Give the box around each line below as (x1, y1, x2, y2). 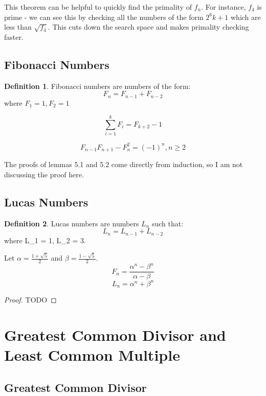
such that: (151, 218, 184, 228)
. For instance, (201, 2, 246, 12)
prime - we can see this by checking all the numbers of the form (4, 11, 204, 22)
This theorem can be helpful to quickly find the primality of (4, 2, 192, 12)
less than (4, 21, 32, 32)
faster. (4, 31, 24, 42)
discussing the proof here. (4, 169, 84, 179)
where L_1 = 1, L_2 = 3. (4, 235, 86, 245)
